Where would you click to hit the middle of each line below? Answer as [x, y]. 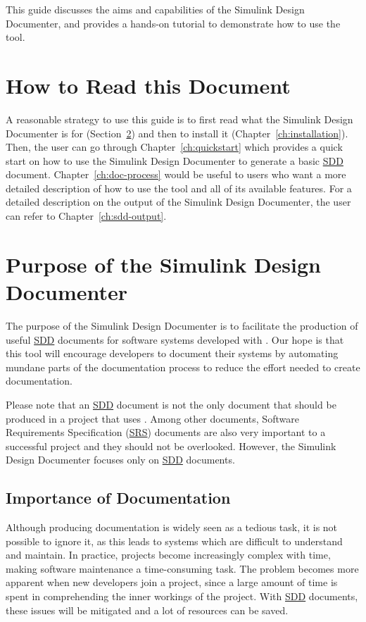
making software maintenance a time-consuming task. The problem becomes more [182, 568]
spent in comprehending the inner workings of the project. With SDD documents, [182, 596]
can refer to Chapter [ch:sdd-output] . [86, 216]
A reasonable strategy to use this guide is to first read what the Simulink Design [179, 119]
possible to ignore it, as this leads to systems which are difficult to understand [174, 541]
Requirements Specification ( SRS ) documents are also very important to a [166, 432]
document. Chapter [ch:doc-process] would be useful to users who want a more [176, 174]
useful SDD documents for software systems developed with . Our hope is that [175, 339]
